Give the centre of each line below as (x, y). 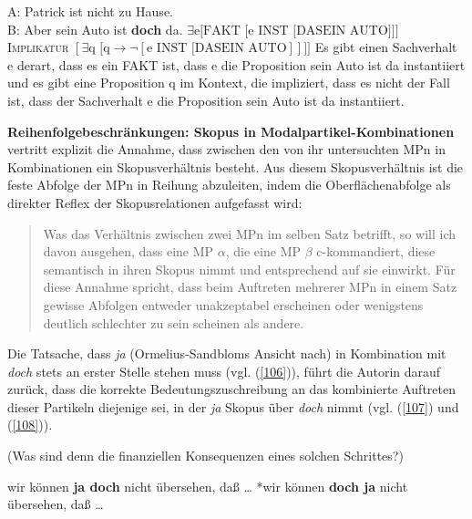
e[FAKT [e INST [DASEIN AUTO (291, 31)
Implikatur (38, 47)
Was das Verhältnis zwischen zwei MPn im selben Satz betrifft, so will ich (249, 233)
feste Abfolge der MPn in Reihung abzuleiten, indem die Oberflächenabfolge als (229, 185)
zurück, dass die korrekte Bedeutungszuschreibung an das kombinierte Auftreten (231, 389)
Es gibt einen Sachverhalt (386, 47)
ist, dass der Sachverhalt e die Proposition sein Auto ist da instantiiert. (206, 100)
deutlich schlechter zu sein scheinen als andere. (174, 322)
